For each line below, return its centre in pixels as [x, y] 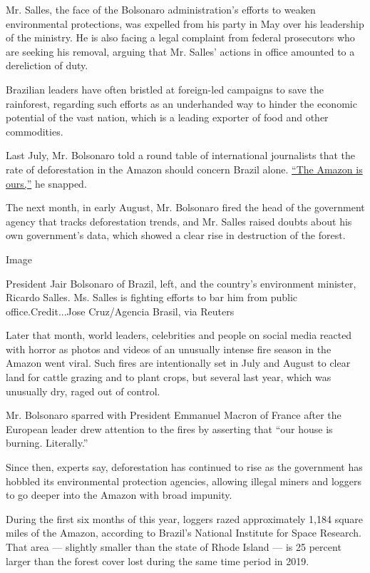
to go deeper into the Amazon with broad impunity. [119, 495]
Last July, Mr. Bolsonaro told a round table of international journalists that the [180, 155]
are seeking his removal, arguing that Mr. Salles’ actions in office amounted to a [180, 51]
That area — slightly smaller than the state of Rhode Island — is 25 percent [174, 547]
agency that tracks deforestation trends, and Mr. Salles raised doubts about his [179, 221]
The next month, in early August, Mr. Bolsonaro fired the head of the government [185, 207]
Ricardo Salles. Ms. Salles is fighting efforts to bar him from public [152, 297]
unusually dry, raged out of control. [83, 391]
